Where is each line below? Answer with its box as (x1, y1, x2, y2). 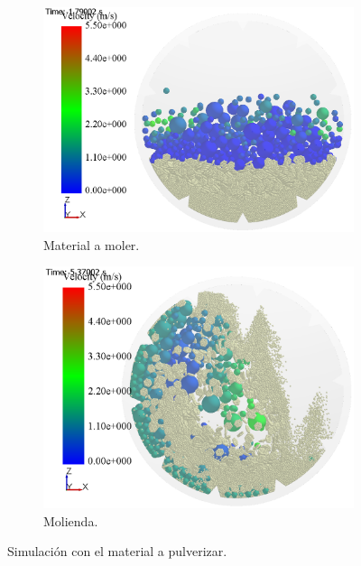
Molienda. (43, 511, 98, 530)
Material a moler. (43, 235, 140, 254)
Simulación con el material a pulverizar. (7, 542, 227, 561)
